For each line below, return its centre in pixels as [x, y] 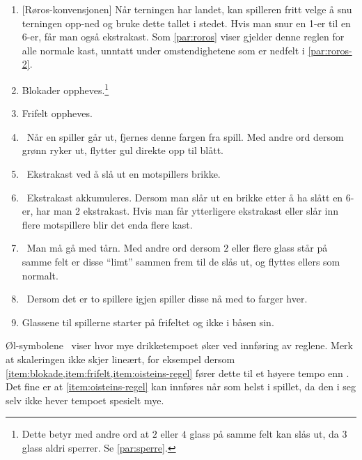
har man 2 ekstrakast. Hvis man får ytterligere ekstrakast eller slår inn [188, 211]
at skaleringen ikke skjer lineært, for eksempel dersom [120, 359]
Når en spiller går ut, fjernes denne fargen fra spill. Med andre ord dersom [185, 136]
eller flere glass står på [280, 248]
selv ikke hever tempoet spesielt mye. [85, 400]
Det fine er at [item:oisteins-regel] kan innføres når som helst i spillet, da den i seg [181, 386]
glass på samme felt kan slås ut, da [264, 434]
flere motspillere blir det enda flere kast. [107, 224]
